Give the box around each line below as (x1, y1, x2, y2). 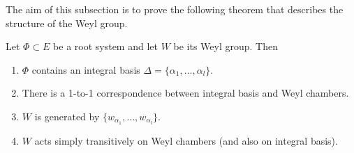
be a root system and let (53, 39, 158, 54)
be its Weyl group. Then (173, 39, 279, 54)
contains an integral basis (31, 62, 140, 76)
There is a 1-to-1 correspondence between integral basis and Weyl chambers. (22, 86, 349, 100)
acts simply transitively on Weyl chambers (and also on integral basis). (34, 133, 338, 147)
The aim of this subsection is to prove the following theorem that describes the (6, 2, 344, 16)
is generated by (34, 108, 100, 123)
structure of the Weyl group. (6, 15, 128, 30)
